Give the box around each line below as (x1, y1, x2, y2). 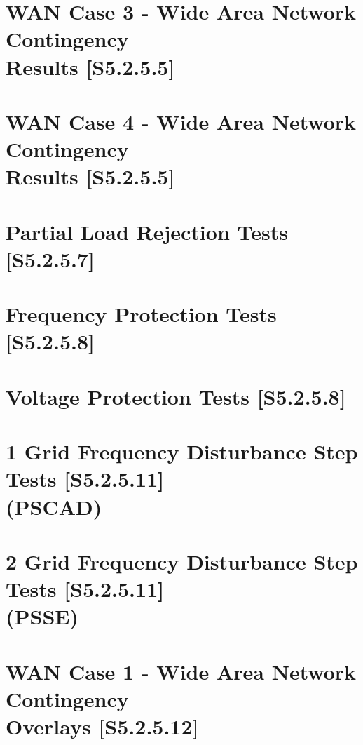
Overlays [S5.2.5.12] (6, 712, 199, 741)
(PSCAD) (6, 492, 102, 521)
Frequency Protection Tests (6, 300, 277, 328)
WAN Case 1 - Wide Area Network (6, 657, 356, 685)
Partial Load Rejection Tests (6, 217, 288, 246)
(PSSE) (6, 602, 78, 631)
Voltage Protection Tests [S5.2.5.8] (6, 382, 346, 410)
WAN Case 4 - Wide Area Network (6, 107, 356, 135)
